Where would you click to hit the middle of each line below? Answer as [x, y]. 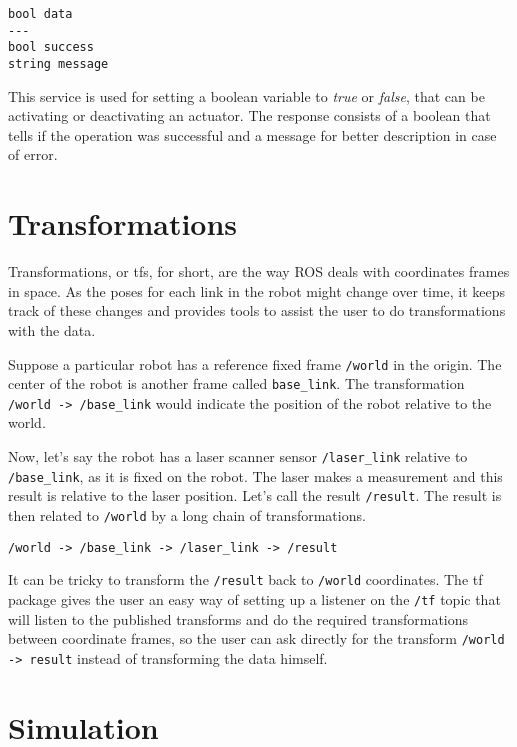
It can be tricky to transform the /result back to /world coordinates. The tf [245, 579]
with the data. [52, 329]
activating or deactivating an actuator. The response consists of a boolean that [249, 115]
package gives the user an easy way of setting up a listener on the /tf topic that [254, 599]
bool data [40, 14]
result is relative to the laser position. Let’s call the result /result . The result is [255, 495]
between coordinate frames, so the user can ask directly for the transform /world [256, 638]
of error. [33, 154]
